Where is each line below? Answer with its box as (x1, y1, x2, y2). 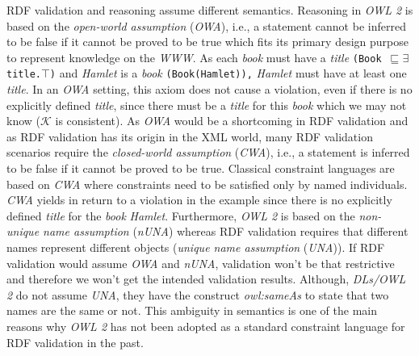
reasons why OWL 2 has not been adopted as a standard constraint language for (6, 318, 405, 334)
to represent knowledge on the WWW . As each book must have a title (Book (6, 48, 382, 65)
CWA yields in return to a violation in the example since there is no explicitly (6, 191, 392, 208)
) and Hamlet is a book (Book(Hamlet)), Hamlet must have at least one (49, 65, 407, 82)
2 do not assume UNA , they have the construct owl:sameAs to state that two (6, 286, 389, 303)
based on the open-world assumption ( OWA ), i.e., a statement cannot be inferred (6, 17, 406, 34)
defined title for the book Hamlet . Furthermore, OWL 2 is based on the (6, 207, 355, 224)
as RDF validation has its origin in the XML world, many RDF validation (6, 128, 373, 144)
